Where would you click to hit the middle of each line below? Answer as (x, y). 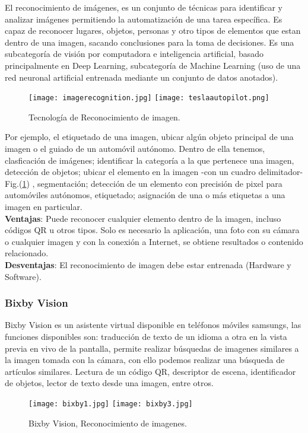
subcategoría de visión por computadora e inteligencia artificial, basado (134, 54)
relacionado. (27, 253)
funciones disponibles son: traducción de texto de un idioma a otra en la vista (146, 336)
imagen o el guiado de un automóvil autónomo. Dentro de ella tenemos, (135, 148)
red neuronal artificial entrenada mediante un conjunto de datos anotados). (142, 77)
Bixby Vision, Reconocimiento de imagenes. (108, 423)
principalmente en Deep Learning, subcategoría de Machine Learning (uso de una (153, 65)
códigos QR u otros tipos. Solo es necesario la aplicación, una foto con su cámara (152, 230)
